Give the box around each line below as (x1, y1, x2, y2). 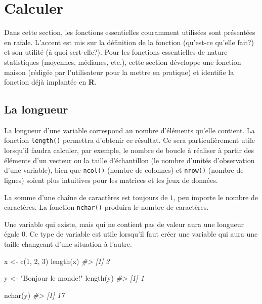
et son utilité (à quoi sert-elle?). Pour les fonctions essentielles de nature (4, 47, 228, 57)
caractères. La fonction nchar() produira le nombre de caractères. (4, 202, 209, 212)
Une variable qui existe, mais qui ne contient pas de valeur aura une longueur (4, 218, 244, 229)
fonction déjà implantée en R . (4, 77, 97, 87)
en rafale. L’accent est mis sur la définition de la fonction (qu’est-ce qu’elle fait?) (4, 36, 254, 47)
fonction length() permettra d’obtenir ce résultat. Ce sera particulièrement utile (4, 135, 255, 145)
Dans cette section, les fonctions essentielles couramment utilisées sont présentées (4, 27, 255, 37)
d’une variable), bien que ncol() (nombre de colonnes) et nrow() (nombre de (4, 165, 244, 175)
